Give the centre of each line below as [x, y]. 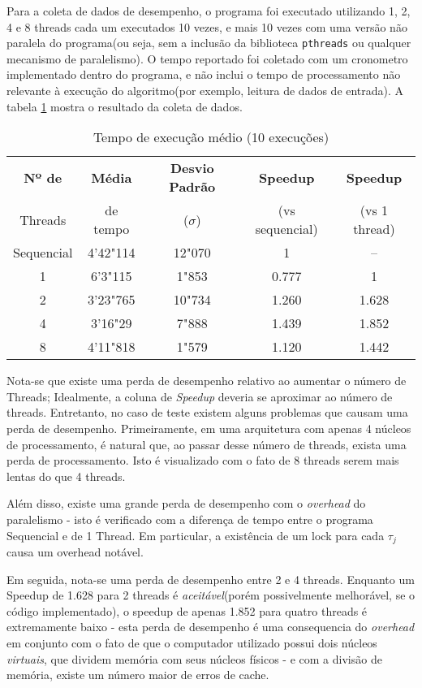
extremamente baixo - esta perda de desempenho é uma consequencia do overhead [211, 627]
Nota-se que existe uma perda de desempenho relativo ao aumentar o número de [207, 381]
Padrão [192, 187]
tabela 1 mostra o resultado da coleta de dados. [125, 106]
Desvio [192, 168]
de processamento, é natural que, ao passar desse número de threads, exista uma [207, 444]
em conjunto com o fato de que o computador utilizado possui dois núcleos [192, 642]
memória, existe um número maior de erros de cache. [138, 675]
